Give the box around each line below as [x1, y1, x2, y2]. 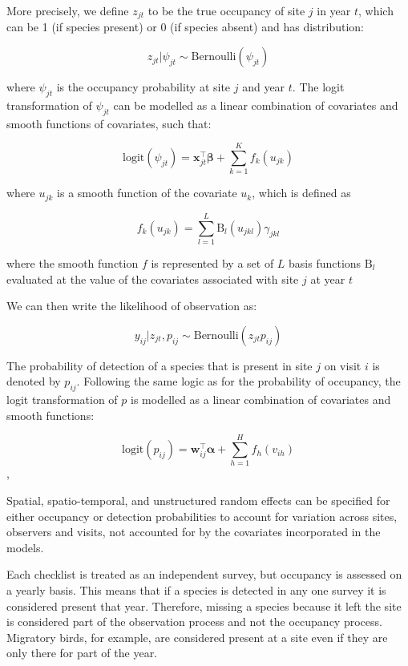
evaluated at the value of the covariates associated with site [6, 270, 299, 287]
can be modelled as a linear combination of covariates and [113, 96, 398, 113]
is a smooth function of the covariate [57, 184, 237, 201]
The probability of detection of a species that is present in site [6, 357, 313, 373]
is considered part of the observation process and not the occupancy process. [6, 613, 382, 630]
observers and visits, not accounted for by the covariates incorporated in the [6, 523, 381, 540]
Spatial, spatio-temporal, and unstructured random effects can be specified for [6, 492, 390, 509]
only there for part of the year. [6, 644, 158, 661]
